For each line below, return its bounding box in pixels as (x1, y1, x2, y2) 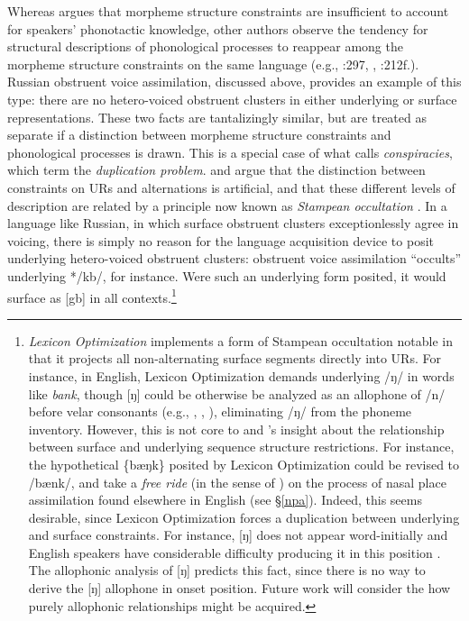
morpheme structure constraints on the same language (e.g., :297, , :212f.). (7, 54, 419, 73)
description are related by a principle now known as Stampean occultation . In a (7, 196, 447, 215)
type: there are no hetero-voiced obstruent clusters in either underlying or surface (7, 89, 457, 108)
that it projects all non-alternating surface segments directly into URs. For (28, 349, 441, 368)
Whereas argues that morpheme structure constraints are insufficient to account (7, 2, 449, 20)
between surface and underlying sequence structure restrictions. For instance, (28, 437, 455, 456)
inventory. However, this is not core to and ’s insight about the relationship (28, 419, 445, 438)
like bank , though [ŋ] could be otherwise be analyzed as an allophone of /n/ (28, 384, 446, 403)
